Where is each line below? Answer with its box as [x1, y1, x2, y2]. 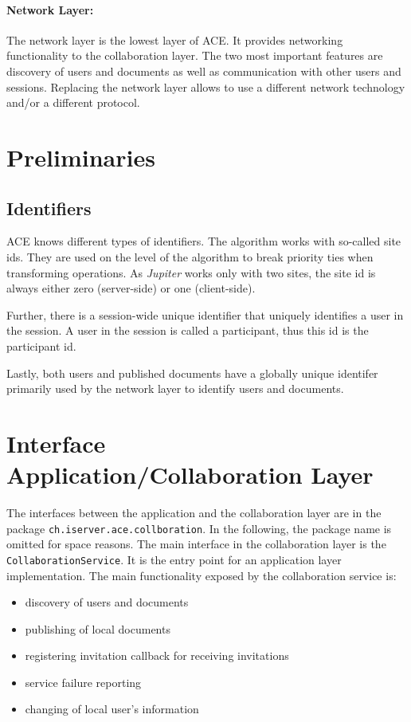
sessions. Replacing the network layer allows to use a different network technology [6, 78, 405, 95]
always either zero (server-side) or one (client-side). [6, 280, 256, 296]
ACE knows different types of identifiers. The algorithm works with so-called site [6, 233, 401, 249]
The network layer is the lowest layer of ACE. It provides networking [6, 31, 343, 48]
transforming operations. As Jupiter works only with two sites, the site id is [6, 264, 376, 281]
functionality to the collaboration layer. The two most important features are [6, 47, 383, 64]
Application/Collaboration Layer [6, 458, 374, 491]
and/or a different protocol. [6, 94, 140, 111]
